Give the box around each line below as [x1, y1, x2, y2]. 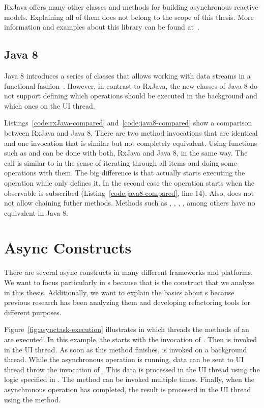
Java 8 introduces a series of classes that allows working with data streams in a [4, 70, 251, 81]
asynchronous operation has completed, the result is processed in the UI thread [4, 384, 251, 394]
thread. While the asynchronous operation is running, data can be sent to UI [4, 354, 244, 365]
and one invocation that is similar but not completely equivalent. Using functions [4, 137, 257, 148]
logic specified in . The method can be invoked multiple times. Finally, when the [4, 374, 254, 385]
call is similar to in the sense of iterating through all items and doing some [4, 157, 237, 168]
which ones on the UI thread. [4, 100, 95, 111]
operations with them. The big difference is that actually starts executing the [4, 167, 245, 178]
